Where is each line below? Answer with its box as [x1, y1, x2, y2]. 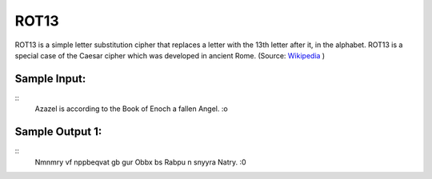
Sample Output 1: [14, 125, 102, 139]
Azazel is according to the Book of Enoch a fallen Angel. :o [34, 104, 228, 113]
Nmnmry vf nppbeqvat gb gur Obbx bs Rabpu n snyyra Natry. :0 [34, 157, 247, 167]
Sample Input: [14, 72, 86, 86]
